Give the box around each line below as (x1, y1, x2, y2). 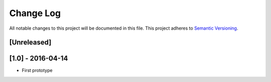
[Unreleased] (9, 38, 52, 47)
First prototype (22, 67, 53, 73)
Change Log (9, 8, 61, 19)
